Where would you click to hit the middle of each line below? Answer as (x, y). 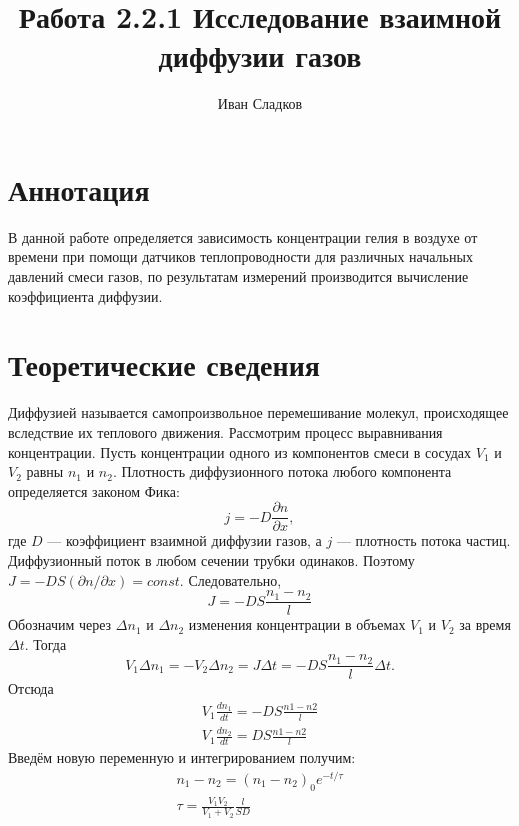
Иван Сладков (260, 103)
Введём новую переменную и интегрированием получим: (182, 757)
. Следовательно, (230, 579)
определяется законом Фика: (94, 490)
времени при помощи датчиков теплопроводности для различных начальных (240, 256)
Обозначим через (60, 624)
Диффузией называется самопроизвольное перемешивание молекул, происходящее (258, 412)
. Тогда (45, 643)
